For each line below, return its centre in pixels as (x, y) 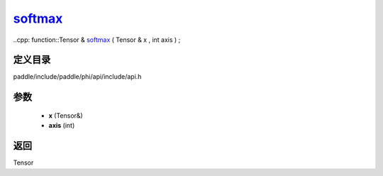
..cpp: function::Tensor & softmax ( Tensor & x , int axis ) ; (97, 40)
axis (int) (62, 126)
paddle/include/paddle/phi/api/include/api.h (77, 77)
